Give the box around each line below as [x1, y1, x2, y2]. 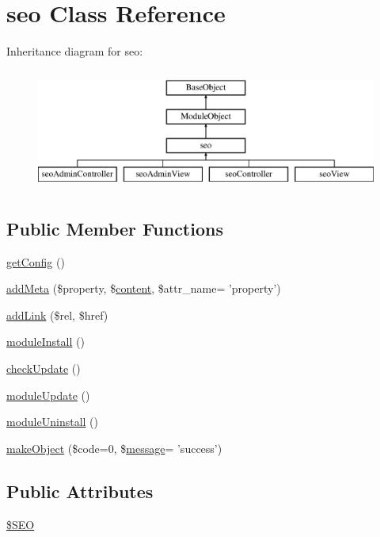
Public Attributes [6, 478, 154, 503]
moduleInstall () [6, 333, 85, 350]
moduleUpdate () [6, 386, 90, 403]
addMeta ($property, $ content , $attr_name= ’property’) [6, 280, 281, 297]
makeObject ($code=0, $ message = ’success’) [6, 439, 222, 456]
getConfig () [6, 253, 65, 270]
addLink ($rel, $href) [6, 306, 108, 323]
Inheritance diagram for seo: [6, 43, 143, 59]
